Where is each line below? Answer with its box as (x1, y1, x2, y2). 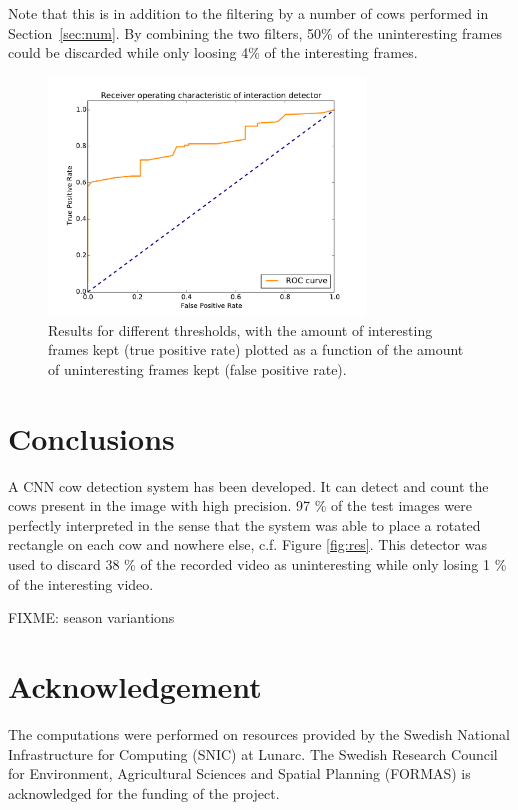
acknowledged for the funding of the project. (8, 782, 280, 803)
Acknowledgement (8, 666, 262, 707)
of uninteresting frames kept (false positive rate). (48, 358, 347, 379)
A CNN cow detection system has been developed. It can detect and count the (8, 475, 489, 496)
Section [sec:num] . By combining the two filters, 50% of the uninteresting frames (8, 22, 503, 43)
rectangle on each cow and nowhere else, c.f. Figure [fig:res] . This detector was (8, 534, 487, 555)
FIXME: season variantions (8, 607, 175, 628)
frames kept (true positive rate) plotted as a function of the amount (48, 339, 464, 360)
